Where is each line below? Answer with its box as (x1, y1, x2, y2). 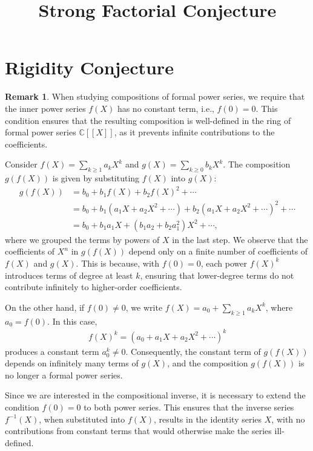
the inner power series (5, 102, 86, 114)
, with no (271, 412, 305, 425)
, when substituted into (39, 412, 125, 425)
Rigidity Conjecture (5, 55, 174, 80)
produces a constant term (5, 345, 99, 357)
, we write (125, 300, 163, 313)
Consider (5, 158, 38, 170)
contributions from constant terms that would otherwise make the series (5, 424, 272, 437)
